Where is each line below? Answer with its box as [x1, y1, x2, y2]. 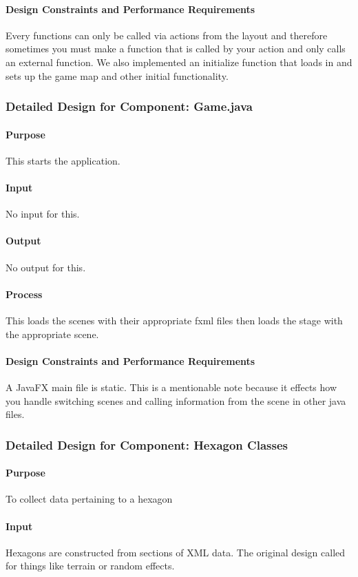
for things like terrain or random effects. [6, 558, 175, 573]
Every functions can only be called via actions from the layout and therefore [6, 28, 328, 42]
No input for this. [6, 207, 80, 221]
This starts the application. [6, 153, 120, 167]
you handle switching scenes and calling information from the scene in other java [6, 393, 346, 408]
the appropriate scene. [6, 326, 99, 341]
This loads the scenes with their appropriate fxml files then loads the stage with [6, 313, 343, 327]
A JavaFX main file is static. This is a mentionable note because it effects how [6, 379, 337, 394]
